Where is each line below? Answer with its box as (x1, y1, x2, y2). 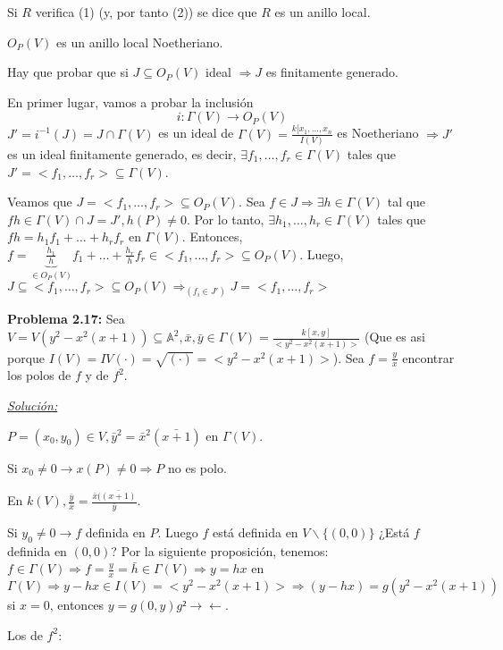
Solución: (7, 396, 58, 415)
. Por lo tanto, (186, 209, 264, 228)
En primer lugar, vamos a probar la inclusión (7, 92, 254, 111)
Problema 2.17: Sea (7, 309, 125, 328)
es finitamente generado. (265, 63, 398, 81)
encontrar (402, 348, 455, 367)
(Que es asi (365, 327, 425, 346)
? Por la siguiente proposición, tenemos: (111, 541, 329, 560)
